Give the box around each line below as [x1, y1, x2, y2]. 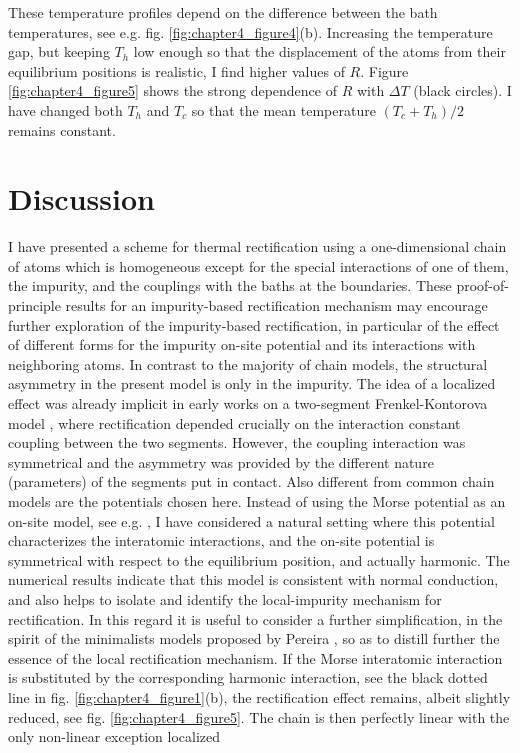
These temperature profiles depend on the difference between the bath [8, 2, 438, 22]
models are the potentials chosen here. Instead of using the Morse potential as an [8, 491, 506, 511]
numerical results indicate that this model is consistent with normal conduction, [8, 569, 499, 590]
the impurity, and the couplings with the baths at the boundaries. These [8, 275, 452, 296]
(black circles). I [413, 80, 512, 101]
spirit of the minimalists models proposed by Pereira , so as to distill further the [8, 628, 500, 649]
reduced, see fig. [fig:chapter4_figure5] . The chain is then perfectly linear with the [8, 706, 510, 727]
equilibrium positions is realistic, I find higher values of [8, 60, 345, 81]
